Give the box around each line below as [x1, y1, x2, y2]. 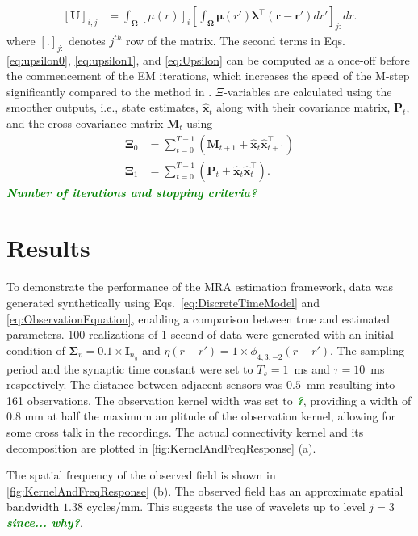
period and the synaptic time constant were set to [6, 360, 253, 377]
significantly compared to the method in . [6, 82, 212, 99]
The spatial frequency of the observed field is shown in [6, 466, 276, 483]
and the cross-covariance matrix [6, 115, 164, 131]
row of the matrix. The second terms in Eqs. [125, 32, 345, 49]
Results [6, 231, 90, 264]
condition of [6, 341, 65, 358]
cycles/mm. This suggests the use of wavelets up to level [86, 498, 366, 515]
